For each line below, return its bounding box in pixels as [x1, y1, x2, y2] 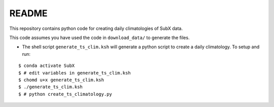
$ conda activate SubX [18, 63, 75, 68]
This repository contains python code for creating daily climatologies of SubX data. [9, 25, 183, 31]
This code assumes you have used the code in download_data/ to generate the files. [9, 34, 190, 41]
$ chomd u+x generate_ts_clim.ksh [18, 77, 104, 83]
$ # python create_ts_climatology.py [18, 91, 113, 97]
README [9, 8, 48, 19]
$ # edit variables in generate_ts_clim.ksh [18, 70, 131, 76]
